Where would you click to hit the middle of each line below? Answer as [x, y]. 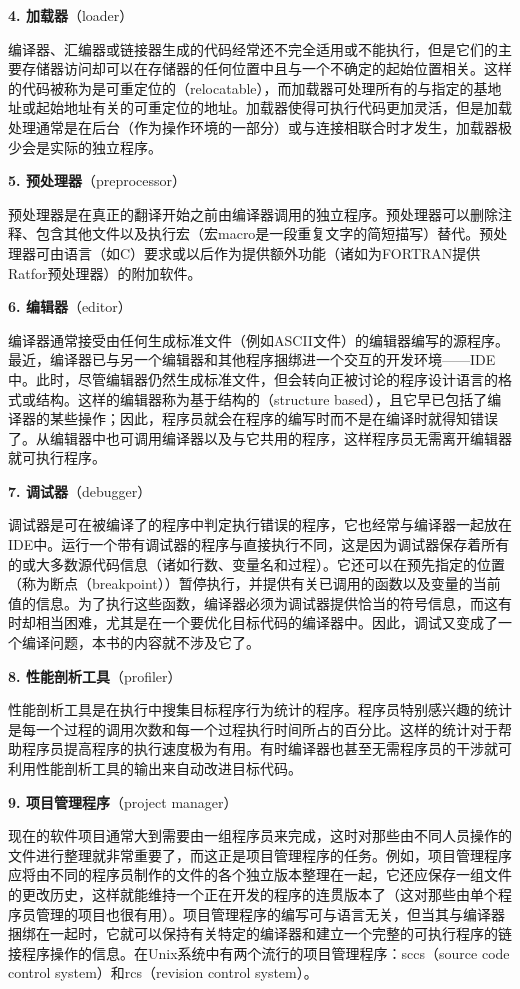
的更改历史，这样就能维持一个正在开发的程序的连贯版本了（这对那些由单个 [253, 893]
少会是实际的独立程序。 [85, 146]
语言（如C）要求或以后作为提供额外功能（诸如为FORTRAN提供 [272, 252]
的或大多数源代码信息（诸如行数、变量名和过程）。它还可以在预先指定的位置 [256, 563]
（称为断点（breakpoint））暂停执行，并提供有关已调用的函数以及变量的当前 [254, 583]
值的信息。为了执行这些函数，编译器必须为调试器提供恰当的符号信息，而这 [253, 602]
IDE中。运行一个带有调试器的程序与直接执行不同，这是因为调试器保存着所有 [259, 544]
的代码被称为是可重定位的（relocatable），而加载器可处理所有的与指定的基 [248, 87]
